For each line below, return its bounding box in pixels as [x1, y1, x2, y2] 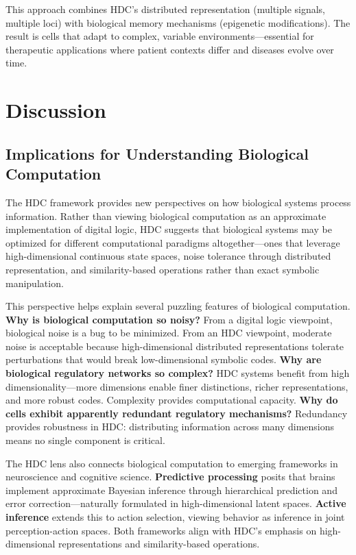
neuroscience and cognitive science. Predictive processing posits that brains [5, 469, 335, 484]
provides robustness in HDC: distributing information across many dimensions [5, 419, 335, 434]
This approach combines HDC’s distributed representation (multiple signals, [5, 2, 326, 16]
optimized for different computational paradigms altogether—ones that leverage [5, 235, 340, 249]
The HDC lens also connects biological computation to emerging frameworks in [5, 456, 338, 470]
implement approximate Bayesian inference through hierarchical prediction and [5, 482, 337, 497]
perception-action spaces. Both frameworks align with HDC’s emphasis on [5, 523, 317, 537]
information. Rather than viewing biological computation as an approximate [5, 208, 327, 223]
